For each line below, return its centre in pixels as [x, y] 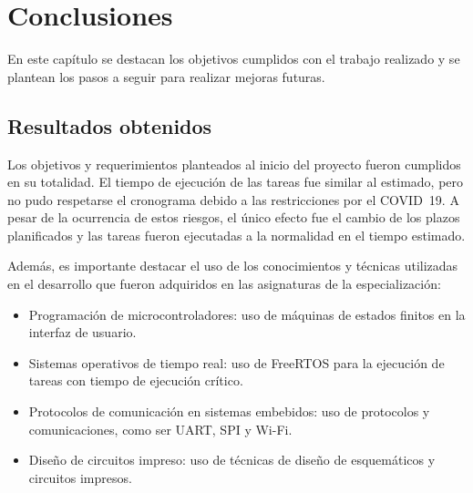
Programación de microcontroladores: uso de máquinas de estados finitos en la [247, 314]
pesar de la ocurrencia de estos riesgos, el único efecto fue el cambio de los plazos [234, 217]
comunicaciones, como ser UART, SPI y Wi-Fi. [160, 429]
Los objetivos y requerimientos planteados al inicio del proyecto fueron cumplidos [234, 164]
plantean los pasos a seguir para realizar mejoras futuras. [166, 76]
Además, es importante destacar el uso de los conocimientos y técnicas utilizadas [233, 266]
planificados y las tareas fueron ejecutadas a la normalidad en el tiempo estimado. [236, 235]
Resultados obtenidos [110, 125]
